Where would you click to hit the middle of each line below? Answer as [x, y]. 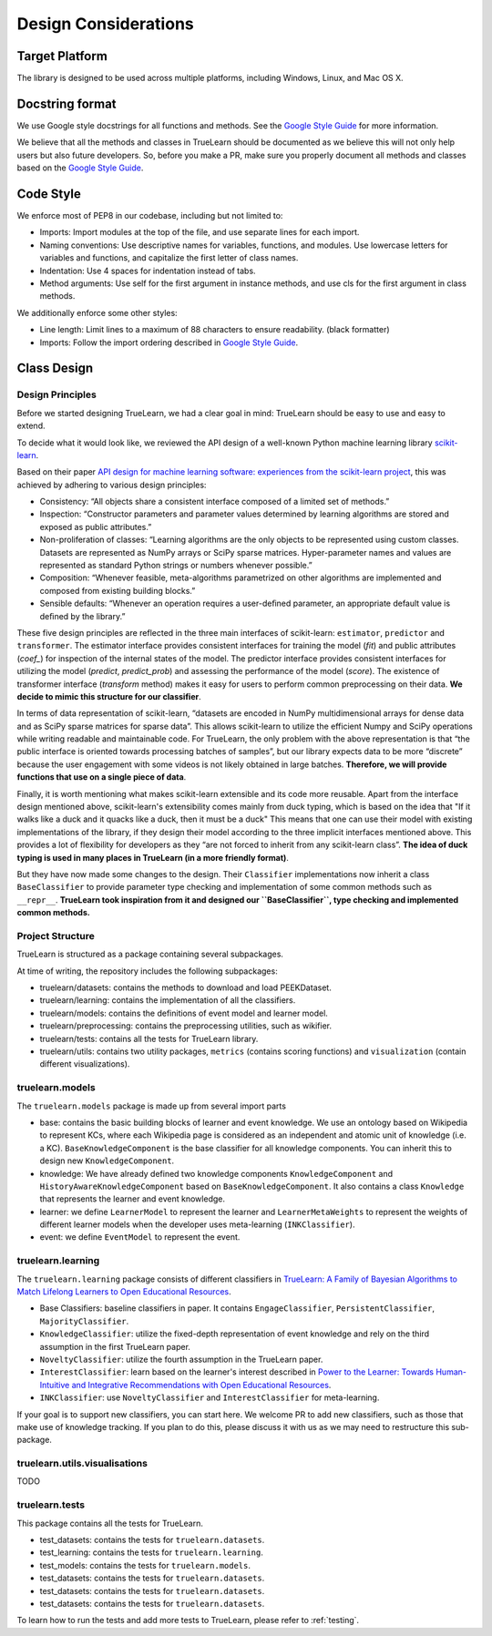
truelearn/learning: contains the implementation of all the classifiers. [168, 1000]
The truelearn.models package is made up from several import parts [152, 1106]
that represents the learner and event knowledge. [132, 1199]
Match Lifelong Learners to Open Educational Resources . [124, 1292]
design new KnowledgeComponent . [107, 1161]
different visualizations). [85, 1064]
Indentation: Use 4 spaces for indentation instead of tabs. [148, 271]
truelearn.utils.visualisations [82, 1464]
